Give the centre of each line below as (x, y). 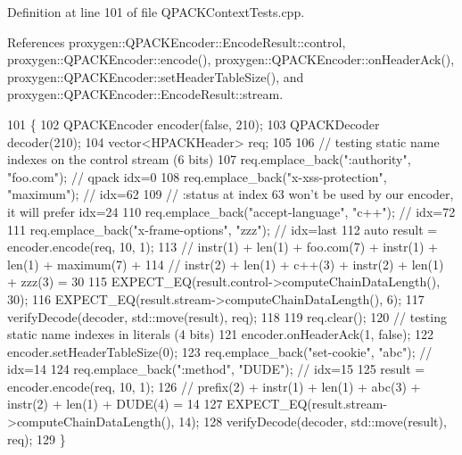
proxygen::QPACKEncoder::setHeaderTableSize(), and (156, 76)
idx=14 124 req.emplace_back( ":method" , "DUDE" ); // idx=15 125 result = (216, 369)
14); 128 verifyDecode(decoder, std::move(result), (313, 422)
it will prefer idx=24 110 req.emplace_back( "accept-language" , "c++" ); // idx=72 (231, 211)
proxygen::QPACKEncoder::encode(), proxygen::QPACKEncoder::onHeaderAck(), (231, 59)
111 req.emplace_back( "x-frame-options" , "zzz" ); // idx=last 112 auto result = (223, 229)
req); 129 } (37, 438)
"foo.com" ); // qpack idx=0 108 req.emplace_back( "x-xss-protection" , (197, 176)
